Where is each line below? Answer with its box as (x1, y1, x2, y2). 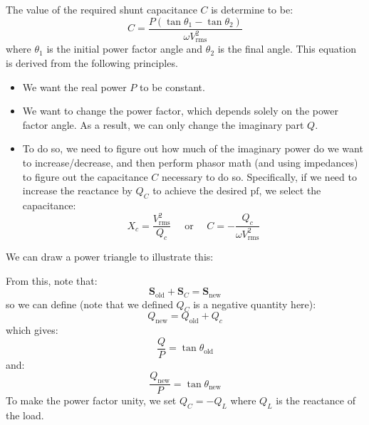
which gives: (6, 322, 58, 337)
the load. (6, 408, 44, 423)
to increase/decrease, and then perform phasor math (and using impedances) (22, 155, 358, 170)
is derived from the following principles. (6, 56, 178, 70)
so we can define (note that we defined (6, 296, 173, 311)
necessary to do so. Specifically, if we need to (161, 169, 357, 184)
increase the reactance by (22, 183, 132, 198)
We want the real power (22, 79, 127, 94)
